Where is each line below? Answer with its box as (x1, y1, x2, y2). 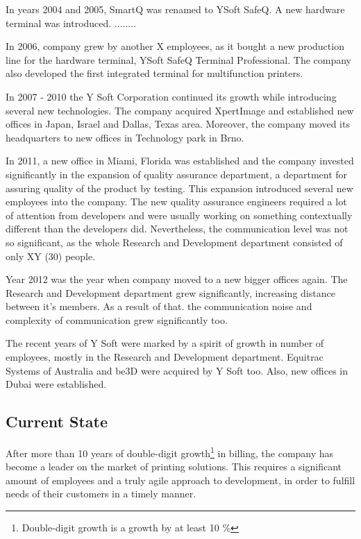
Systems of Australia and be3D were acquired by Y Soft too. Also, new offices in (6, 363, 348, 377)
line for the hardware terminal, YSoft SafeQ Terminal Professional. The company (6, 52, 352, 67)
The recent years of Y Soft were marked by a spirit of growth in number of (6, 336, 324, 350)
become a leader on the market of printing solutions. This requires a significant (6, 459, 342, 474)
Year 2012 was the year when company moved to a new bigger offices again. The (6, 272, 348, 286)
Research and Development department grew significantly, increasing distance (6, 285, 335, 300)
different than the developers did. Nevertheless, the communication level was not (6, 221, 349, 236)
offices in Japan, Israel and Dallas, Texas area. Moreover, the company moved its (6, 117, 350, 131)
